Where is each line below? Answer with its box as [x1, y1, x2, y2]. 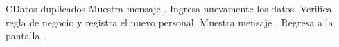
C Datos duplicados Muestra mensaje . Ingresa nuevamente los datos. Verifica [6, 1, 332, 15]
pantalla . [6, 28, 46, 43]
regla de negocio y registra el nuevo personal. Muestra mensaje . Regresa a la [6, 15, 333, 29]
